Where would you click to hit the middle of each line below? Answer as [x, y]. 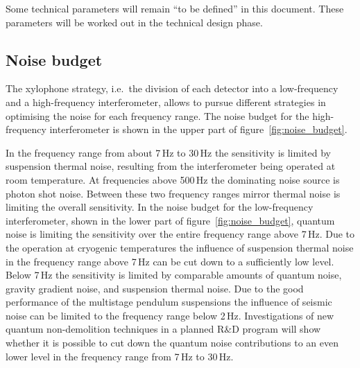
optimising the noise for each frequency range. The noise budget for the [157, 115]
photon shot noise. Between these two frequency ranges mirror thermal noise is [173, 193]
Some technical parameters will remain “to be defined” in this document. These [175, 8]
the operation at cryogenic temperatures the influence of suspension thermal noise [180, 247]
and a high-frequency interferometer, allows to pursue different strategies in [166, 102]
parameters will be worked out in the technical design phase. [134, 22]
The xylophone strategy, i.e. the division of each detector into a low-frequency [172, 88]
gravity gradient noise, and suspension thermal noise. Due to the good [155, 288]
